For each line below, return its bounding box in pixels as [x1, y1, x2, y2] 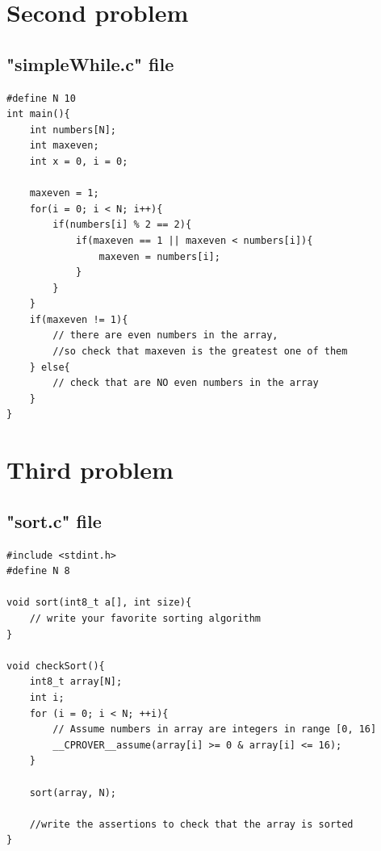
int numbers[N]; [29, 124, 117, 136]
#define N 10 [6, 92, 76, 104]
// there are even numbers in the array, [52, 329, 278, 342]
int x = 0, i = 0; [29, 155, 128, 167]
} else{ [29, 361, 70, 373]
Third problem [6, 453, 174, 486]
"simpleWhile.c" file [6, 51, 174, 76]
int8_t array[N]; [29, 676, 123, 688]
